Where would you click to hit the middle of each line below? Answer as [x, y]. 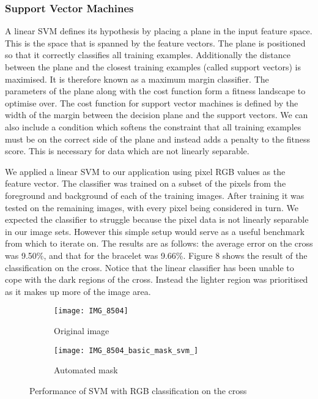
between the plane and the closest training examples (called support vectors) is [153, 67]
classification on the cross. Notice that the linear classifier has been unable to [150, 267]
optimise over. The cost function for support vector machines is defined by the [152, 103]
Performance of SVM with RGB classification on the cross [138, 390]
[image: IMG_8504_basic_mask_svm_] [126, 350]
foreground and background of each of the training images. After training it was [155, 195]
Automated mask [86, 370]
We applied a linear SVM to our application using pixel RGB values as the [145, 171]
